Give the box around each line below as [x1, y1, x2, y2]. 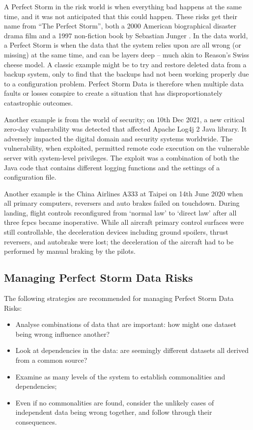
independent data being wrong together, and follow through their [15, 407, 212, 417]
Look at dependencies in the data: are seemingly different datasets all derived [15, 345, 249, 355]
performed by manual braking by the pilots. [4, 246, 136, 256]
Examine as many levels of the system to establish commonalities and [15, 371, 225, 381]
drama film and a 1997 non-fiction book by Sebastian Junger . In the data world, [4, 30, 248, 40]
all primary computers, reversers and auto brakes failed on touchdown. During [4, 198, 240, 208]
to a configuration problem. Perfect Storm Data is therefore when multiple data [4, 78, 244, 88]
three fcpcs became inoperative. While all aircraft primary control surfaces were [4, 217, 244, 227]
